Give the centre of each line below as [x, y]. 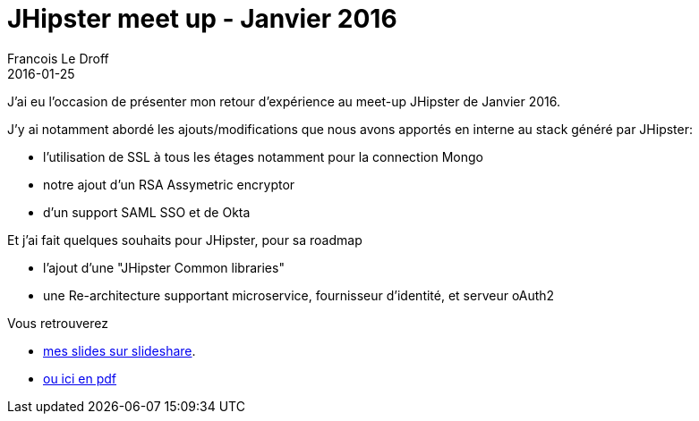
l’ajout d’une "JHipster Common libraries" [164, 267]
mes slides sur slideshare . [119, 350]
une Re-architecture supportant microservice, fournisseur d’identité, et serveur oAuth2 [299, 295]
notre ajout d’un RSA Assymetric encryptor [169, 184]
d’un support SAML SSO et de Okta [147, 212]
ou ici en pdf [80, 378]
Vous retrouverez [58, 323]
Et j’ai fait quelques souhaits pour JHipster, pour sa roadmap [185, 240]
